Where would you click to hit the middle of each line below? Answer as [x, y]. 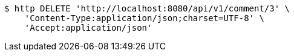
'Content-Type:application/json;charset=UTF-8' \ [144, 18]
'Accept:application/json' [88, 28]
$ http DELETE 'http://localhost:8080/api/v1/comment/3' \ [147, 8]
